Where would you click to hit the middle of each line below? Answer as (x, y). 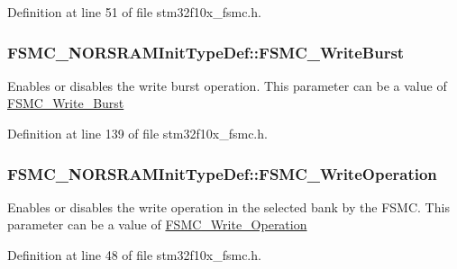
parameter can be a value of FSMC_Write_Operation (157, 224)
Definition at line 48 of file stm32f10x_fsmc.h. (134, 255)
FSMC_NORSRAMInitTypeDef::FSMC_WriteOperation (222, 173)
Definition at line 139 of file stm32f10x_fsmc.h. (137, 133)
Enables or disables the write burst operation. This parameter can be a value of (227, 85)
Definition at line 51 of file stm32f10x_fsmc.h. (134, 12)
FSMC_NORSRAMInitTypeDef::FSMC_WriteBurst (206, 52)
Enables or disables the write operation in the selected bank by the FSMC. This (228, 206)
